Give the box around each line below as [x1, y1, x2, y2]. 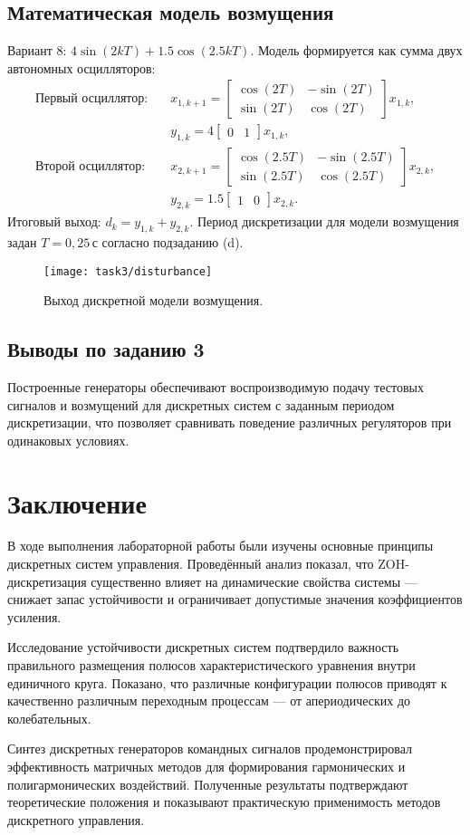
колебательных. [7, 708, 91, 727]
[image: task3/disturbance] [43, 264, 213, 278]
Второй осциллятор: [34, 160, 146, 174]
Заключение [7, 484, 147, 521]
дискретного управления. [7, 810, 145, 829]
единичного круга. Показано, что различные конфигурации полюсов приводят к [7, 673, 447, 692]
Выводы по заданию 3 [7, 335, 205, 363]
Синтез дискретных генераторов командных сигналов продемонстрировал [7, 739, 413, 758]
